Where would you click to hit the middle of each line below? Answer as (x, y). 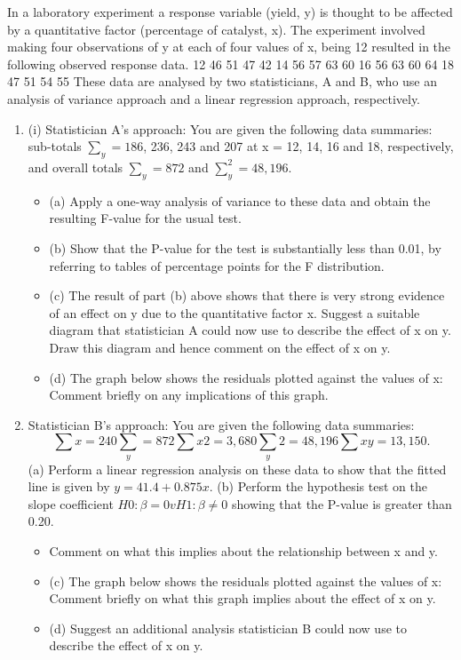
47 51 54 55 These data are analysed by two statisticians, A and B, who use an (223, 81)
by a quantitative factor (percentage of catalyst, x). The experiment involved (216, 29)
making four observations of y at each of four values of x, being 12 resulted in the (229, 47)
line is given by (69, 486)
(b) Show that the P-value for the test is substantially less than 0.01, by (245, 247)
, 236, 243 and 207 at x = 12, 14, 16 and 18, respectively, (298, 146)
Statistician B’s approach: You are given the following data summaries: (221, 424)
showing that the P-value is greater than (342, 503)
